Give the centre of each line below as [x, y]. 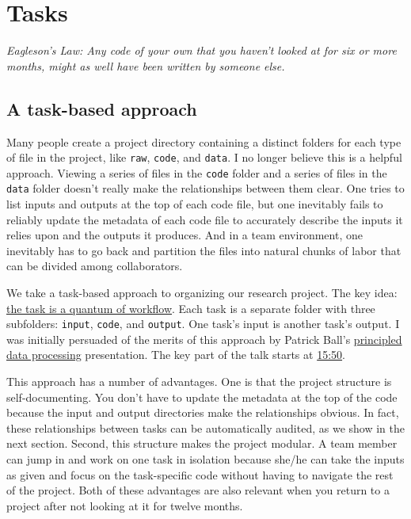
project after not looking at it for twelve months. [125, 505]
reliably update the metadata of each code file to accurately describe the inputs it [205, 219]
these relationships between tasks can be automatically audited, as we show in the [205, 427]
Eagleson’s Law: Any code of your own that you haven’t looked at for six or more [202, 50]
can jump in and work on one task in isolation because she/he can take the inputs [205, 459]
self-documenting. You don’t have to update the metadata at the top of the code [202, 397]
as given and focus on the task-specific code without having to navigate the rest [200, 474]
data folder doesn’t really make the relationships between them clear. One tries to [205, 188]
